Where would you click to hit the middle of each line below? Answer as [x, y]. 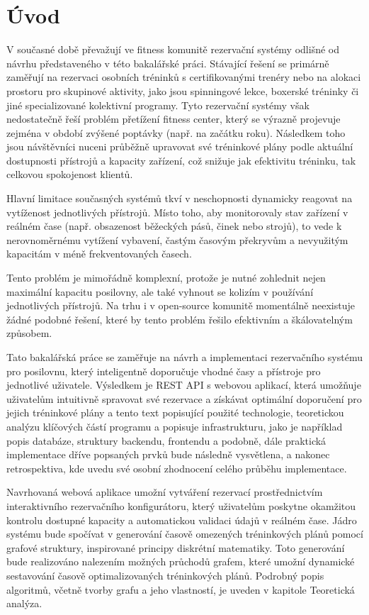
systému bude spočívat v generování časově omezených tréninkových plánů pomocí [185, 534]
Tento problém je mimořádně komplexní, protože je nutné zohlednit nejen [166, 278]
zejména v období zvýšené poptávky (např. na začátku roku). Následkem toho [176, 132]
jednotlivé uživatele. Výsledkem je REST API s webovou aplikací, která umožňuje [184, 385]
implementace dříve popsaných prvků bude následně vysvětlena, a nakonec [168, 454]
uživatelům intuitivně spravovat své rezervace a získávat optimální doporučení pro [184, 398]
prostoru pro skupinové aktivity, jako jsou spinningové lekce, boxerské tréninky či [183, 90]
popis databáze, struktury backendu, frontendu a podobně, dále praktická [166, 440]
